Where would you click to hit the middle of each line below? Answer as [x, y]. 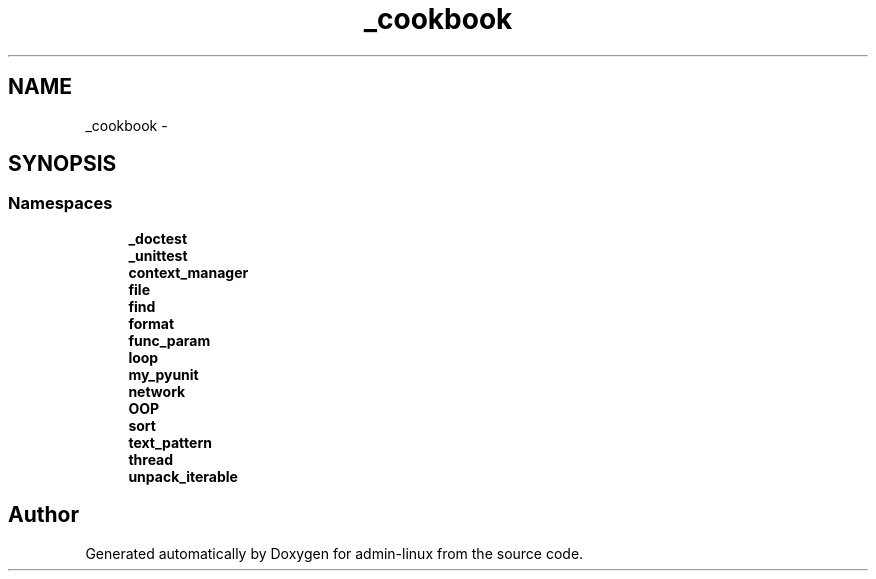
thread [151, 459]
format [151, 323]
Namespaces [60, 203]
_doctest [158, 238]
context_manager [188, 272]
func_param [169, 340]
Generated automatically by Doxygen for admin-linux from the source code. [334, 553]
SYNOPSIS [62, 164]
